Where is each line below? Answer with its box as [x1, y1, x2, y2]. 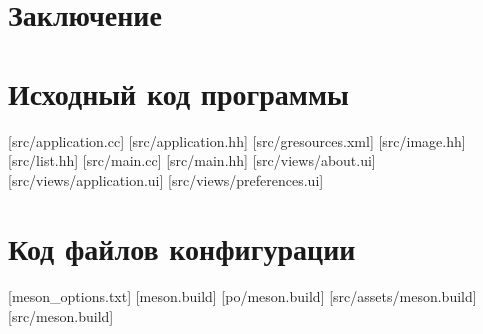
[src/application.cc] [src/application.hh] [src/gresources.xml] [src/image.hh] [8, 130, 466, 151]
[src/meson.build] [8, 306, 114, 326]
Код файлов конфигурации [8, 228, 356, 269]
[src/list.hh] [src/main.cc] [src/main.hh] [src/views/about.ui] [8, 150, 376, 171]
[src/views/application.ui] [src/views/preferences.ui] [8, 169, 324, 190]
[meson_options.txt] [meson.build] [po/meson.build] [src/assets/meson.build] [8, 286, 477, 307]
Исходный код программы [8, 72, 349, 113]
